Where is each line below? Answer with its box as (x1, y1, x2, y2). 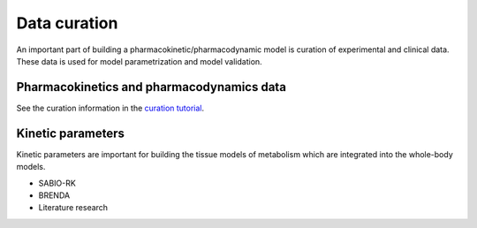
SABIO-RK (38, 178, 77, 188)
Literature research (38, 202, 109, 213)
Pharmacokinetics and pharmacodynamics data (16, 80, 287, 95)
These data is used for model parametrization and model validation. (16, 56, 262, 66)
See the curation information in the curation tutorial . (16, 103, 205, 113)
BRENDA (38, 190, 71, 201)
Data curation (16, 13, 118, 33)
